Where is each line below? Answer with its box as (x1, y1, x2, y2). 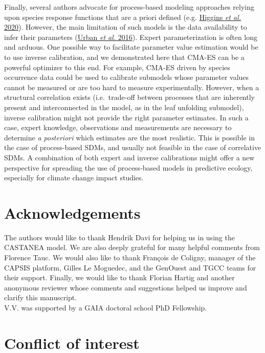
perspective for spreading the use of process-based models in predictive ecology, (4, 162, 253, 173)
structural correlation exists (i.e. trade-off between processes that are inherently (4, 92, 255, 102)
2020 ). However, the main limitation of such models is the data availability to (4, 22, 247, 32)
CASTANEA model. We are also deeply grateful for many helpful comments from (4, 242, 260, 253)
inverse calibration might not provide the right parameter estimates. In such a (4, 112, 249, 122)
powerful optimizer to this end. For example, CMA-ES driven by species (4, 61, 230, 72)
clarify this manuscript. (4, 292, 77, 303)
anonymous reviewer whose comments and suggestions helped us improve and (4, 282, 247, 293)
